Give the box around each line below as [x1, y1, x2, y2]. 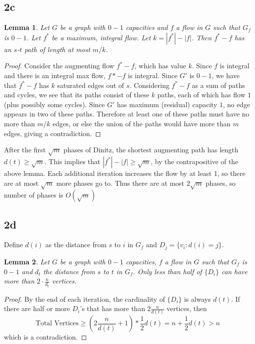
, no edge [223, 99, 250, 109]
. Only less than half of [133, 266, 202, 276]
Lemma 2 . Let [4, 256, 50, 266]
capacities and [125, 22, 168, 32]
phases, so [205, 177, 236, 188]
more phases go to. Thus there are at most [56, 177, 185, 188]
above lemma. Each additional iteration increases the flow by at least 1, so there [4, 168, 246, 178]
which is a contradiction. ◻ [4, 332, 87, 342]
